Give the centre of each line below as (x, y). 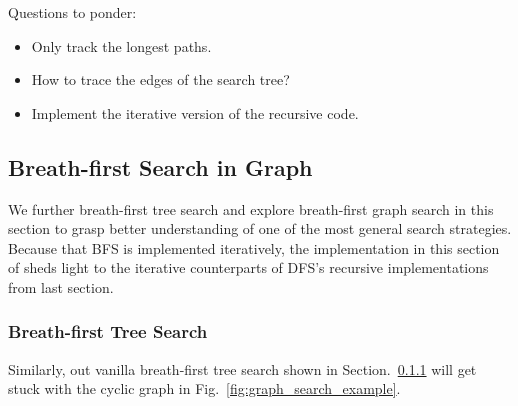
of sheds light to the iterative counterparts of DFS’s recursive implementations (248, 267)
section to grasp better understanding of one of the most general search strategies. (260, 228)
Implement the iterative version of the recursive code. (195, 112)
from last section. (61, 286)
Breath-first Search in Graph (160, 166)
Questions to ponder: (72, 12)
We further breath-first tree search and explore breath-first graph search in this (251, 208)
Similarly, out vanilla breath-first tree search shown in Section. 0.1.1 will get (242, 368)
